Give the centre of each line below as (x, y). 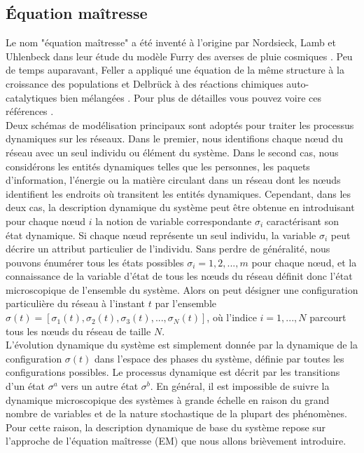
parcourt (328, 317)
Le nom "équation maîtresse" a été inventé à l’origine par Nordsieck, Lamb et (171, 42)
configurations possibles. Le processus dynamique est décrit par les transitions (173, 372)
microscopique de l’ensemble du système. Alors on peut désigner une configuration (182, 289)
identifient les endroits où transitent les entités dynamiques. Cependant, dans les (178, 193)
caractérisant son (303, 221)
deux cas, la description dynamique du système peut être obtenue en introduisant (180, 207)
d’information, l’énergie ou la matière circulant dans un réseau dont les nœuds (173, 180)
